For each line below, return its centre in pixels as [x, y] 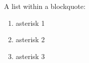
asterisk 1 [30, 23]
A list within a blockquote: [45, 6]
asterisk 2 [30, 39]
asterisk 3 [30, 56]
